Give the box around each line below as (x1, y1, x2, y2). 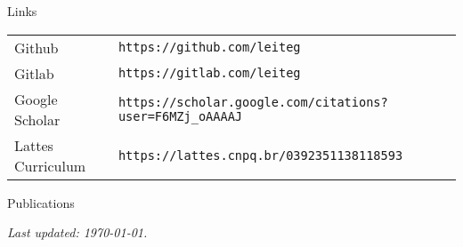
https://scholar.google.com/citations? (118, 94, 388, 109)
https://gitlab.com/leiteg (118, 66, 301, 81)
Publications (7, 193, 75, 211)
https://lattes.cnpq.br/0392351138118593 (118, 147, 403, 163)
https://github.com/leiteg (118, 40, 301, 55)
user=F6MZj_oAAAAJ (118, 108, 243, 123)
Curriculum (14, 155, 86, 176)
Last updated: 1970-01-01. (7, 223, 148, 242)
